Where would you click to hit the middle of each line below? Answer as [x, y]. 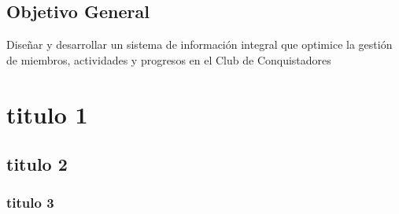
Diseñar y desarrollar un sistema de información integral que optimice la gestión [199, 44]
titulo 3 [30, 203]
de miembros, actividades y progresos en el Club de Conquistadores [169, 59]
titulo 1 [47, 114]
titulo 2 [37, 164]
